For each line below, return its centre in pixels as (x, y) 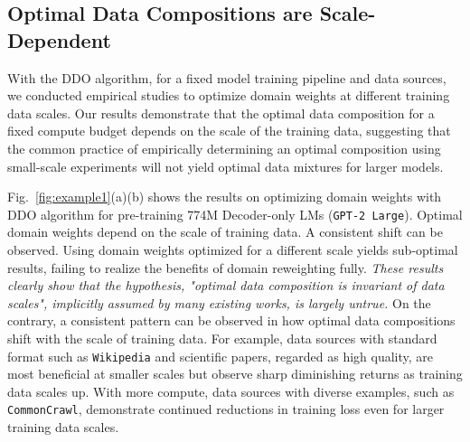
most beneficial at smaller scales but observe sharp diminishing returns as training (235, 374)
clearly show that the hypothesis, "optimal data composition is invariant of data (226, 285)
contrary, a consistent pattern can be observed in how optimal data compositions (231, 320)
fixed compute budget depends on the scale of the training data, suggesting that (229, 131)
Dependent (59, 39)
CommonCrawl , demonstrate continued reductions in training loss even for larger (226, 409)
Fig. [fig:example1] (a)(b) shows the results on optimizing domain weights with (225, 197)
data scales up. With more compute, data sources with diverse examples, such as (231, 391)
